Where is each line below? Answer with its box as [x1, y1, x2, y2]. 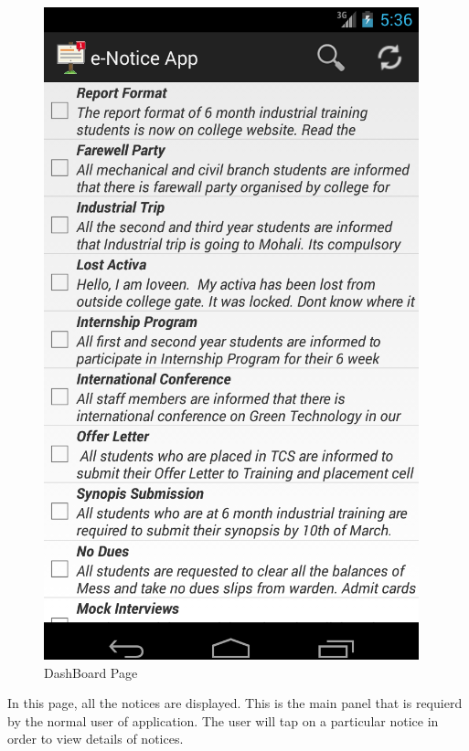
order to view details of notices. [7, 729, 184, 748]
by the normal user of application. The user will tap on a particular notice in [7, 711, 439, 730]
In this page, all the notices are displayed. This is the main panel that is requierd [7, 693, 463, 713]
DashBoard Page [44, 662, 138, 682]
